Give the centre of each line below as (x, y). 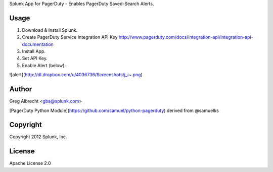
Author (21, 89)
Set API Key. (35, 59)
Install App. (34, 51)
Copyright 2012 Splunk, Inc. (38, 137)
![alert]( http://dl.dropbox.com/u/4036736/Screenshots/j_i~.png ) (76, 75)
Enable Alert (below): (44, 65)
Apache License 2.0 (30, 163)
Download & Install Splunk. (50, 30)
